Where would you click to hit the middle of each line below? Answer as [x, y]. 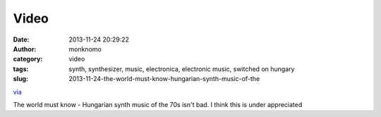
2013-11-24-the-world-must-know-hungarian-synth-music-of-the [164, 79]
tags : [21, 69]
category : [28, 59]
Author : [25, 49]
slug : [20, 79]
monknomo [85, 49]
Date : [21, 39]
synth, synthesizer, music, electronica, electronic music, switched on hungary [182, 69]
